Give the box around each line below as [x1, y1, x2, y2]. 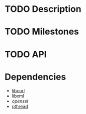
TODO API [4, 48, 47, 60]
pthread [11, 103, 28, 109]
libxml [11, 93, 24, 99]
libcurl [11, 87, 25, 93]
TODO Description [4, 3, 82, 15]
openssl [11, 98, 28, 104]
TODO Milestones [4, 26, 79, 38]
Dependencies [4, 71, 66, 82]
